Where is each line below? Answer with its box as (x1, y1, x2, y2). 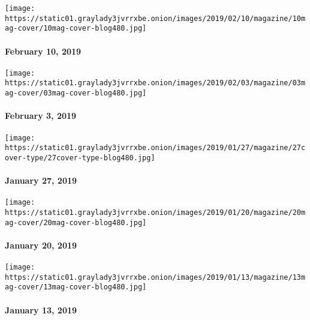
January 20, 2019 (5, 238, 77, 251)
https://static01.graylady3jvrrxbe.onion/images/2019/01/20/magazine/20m (5, 208, 306, 217)
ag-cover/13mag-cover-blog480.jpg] (5, 283, 147, 292)
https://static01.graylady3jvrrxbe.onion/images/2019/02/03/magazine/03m (5, 79, 306, 88)
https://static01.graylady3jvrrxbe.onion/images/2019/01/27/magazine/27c (5, 143, 306, 152)
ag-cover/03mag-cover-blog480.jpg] (5, 89, 147, 98)
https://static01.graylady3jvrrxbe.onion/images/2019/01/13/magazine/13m (5, 273, 306, 282)
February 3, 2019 (5, 109, 77, 122)
